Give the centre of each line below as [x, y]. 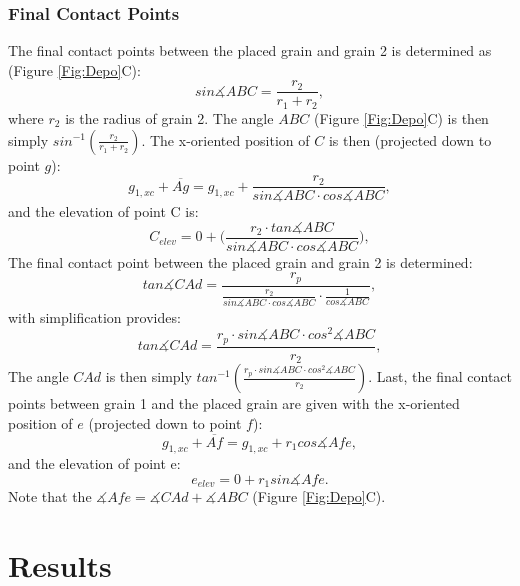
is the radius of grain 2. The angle [169, 117]
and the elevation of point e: [94, 463]
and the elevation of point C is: [103, 211]
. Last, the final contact [440, 376]
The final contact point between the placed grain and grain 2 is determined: [240, 261]
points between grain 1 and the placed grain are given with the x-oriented [234, 403]
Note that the [50, 496]
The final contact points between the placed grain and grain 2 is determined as [250, 50]
